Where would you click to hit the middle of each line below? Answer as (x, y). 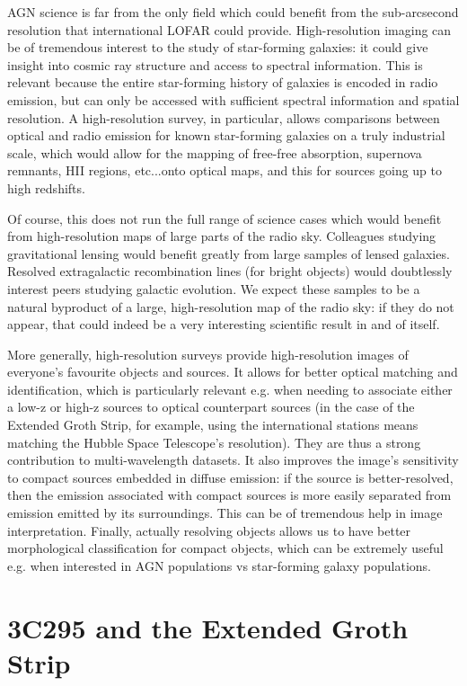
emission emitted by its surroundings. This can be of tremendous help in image (225, 513)
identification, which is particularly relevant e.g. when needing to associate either (230, 389)
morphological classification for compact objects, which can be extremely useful (225, 548)
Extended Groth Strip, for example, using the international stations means (213, 425)
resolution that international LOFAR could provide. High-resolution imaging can (229, 29)
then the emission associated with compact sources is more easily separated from (229, 495)
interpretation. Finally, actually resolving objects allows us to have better (209, 530)
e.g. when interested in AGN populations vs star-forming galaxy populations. (219, 565)
